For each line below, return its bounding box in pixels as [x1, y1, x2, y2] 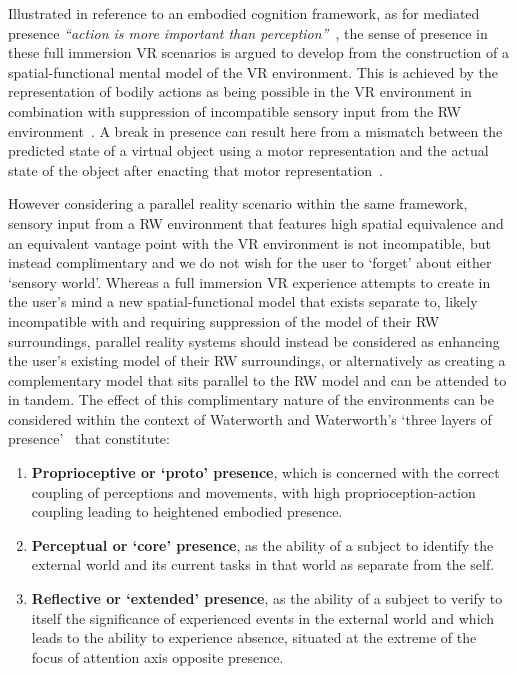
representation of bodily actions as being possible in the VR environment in [8, 81, 472, 102]
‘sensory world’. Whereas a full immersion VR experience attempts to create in [8, 271, 491, 292]
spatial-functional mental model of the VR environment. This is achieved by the [8, 61, 499, 82]
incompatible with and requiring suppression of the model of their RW [8, 310, 440, 331]
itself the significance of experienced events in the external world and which [31, 607, 495, 628]
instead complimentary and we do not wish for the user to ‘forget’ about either [8, 252, 492, 273]
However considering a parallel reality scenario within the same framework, [8, 193, 468, 214]
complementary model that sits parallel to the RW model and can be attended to [8, 369, 507, 390]
